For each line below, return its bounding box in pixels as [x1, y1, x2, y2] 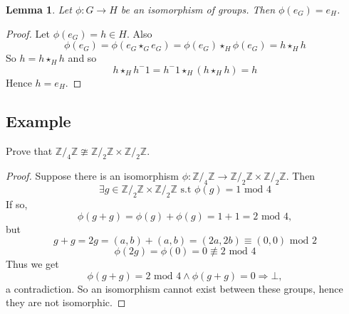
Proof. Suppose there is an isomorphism [6, 168, 179, 183]
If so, [6, 196, 28, 211]
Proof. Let [6, 26, 50, 40]
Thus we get [6, 256, 59, 271]
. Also [126, 26, 152, 40]
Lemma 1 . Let [6, 2, 72, 16]
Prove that [6, 143, 53, 158]
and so [68, 50, 97, 65]
